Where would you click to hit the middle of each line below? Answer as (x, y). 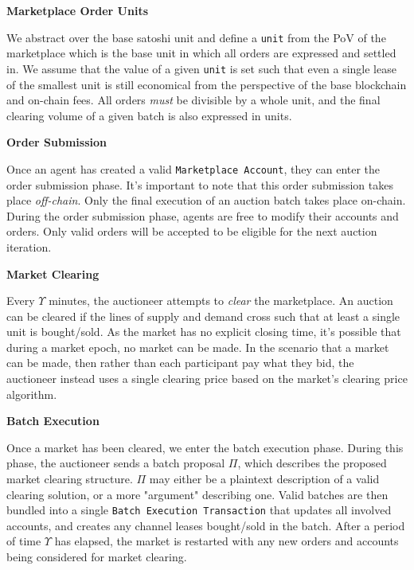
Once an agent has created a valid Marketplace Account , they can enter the (193, 168)
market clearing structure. (70, 479)
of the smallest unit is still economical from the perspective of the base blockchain (207, 84)
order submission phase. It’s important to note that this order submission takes (200, 184)
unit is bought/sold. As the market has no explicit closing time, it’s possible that (204, 332)
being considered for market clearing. (97, 557)
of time (24, 541)
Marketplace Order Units (78, 10)
